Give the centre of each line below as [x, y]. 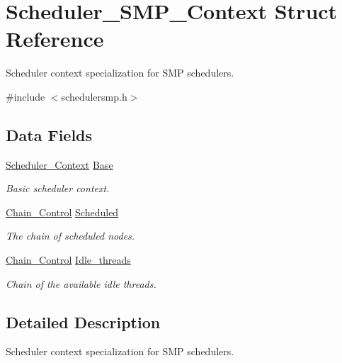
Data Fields [49, 134]
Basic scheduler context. [58, 188]
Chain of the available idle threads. [81, 283]
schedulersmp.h [94, 96]
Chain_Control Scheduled [62, 212]
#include [25, 96]
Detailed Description [83, 322]
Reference [55, 39]
